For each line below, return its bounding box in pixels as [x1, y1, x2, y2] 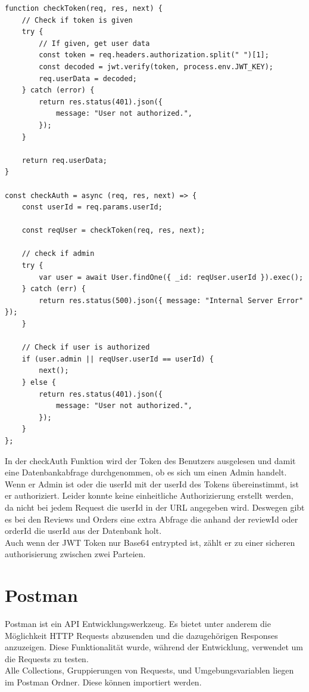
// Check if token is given [21, 16, 133, 24]
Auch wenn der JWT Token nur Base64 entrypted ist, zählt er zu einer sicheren [5, 536, 295, 548]
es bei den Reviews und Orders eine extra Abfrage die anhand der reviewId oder [5, 512, 298, 525]
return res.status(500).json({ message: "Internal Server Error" [39, 296, 304, 305]
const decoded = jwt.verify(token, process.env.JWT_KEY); [39, 62, 274, 71]
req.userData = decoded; [39, 74, 137, 83]
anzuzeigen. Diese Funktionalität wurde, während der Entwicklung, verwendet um [5, 641, 303, 653]
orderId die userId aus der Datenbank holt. [5, 524, 162, 537]
